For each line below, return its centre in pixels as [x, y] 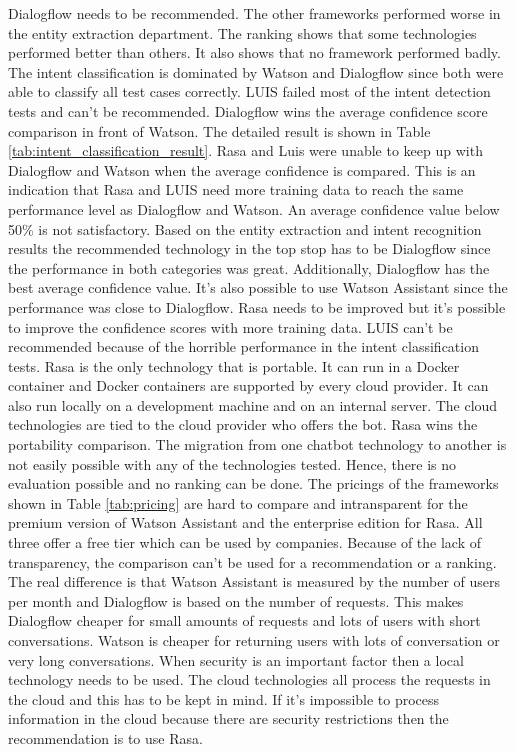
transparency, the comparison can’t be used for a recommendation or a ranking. [252, 561]
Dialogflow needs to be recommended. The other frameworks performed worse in [254, 13]
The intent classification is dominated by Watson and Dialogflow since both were [256, 71]
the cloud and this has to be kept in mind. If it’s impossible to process [224, 698]
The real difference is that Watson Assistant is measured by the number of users [254, 581]
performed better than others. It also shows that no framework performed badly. [254, 52]
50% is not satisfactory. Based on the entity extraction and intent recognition [245, 228]
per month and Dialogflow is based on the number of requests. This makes [236, 600]
